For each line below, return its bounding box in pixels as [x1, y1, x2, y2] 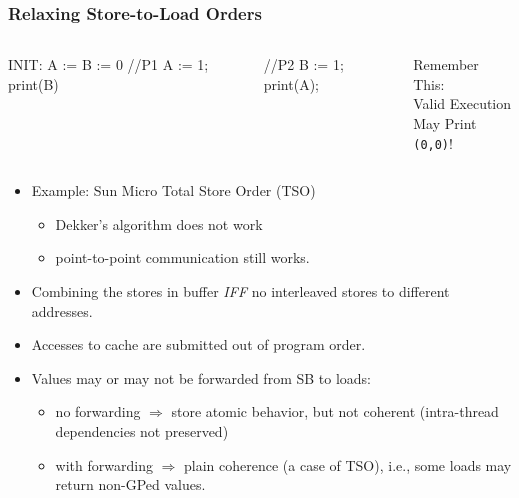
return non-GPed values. [55, 474, 206, 495]
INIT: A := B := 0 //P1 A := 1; [8, 54, 209, 75]
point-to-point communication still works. [55, 247, 310, 268]
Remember [413, 54, 479, 75]
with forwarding [55, 454, 153, 475]
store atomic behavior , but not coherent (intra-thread [171, 401, 499, 422]
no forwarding [55, 401, 141, 422]
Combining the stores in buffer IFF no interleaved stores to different [31, 281, 450, 302]
